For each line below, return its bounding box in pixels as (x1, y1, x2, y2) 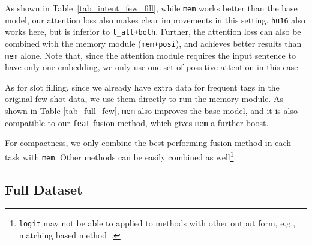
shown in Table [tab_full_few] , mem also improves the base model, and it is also (5, 104, 298, 117)
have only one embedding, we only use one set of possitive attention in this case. (5, 61, 301, 73)
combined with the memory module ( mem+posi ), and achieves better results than (5, 37, 302, 49)
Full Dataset (5, 180, 83, 198)
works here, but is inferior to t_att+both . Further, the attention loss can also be (5, 25, 301, 38)
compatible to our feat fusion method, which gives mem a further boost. (5, 116, 269, 129)
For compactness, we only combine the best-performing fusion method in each (5, 136, 291, 149)
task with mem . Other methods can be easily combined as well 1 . (5, 148, 236, 163)
